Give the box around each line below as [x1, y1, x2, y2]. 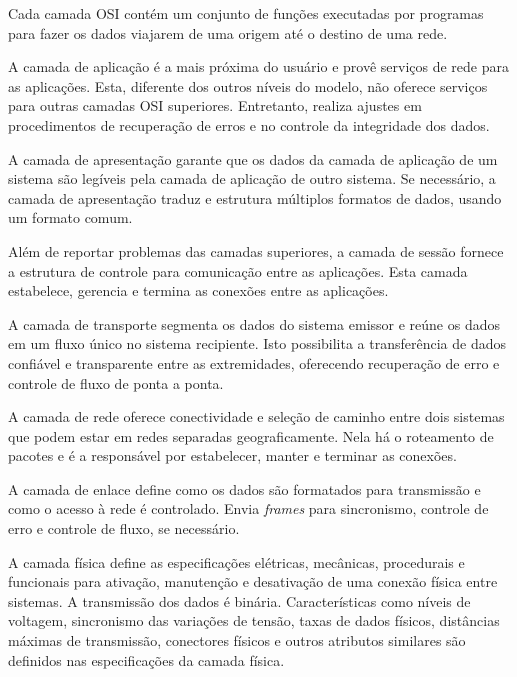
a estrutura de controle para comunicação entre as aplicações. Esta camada [8, 260, 468, 281]
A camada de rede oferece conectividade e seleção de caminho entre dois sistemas [8, 406, 505, 427]
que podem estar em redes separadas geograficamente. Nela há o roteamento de [8, 425, 494, 446]
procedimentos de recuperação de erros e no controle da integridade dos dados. [8, 114, 490, 135]
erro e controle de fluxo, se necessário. [8, 518, 240, 539]
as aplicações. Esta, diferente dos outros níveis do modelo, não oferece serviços [8, 75, 488, 96]
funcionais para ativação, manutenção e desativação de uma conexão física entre [8, 571, 498, 592]
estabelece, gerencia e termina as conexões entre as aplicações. [8, 280, 389, 301]
